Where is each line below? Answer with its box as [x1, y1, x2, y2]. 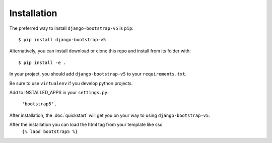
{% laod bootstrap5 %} [22, 129, 78, 134]
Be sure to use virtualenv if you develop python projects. [9, 80, 133, 86]
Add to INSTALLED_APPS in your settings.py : [9, 89, 109, 95]
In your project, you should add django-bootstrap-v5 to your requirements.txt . [9, 71, 187, 77]
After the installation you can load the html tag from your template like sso [9, 121, 163, 128]
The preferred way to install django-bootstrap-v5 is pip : [9, 25, 133, 31]
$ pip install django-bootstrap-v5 [18, 37, 106, 42]
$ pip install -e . [18, 59, 66, 65]
